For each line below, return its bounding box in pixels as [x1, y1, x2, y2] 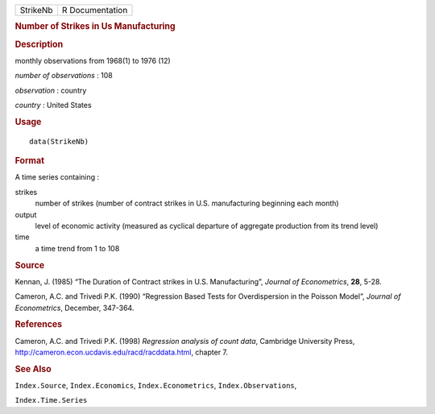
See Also [14, 363, 52, 375]
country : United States [14, 101, 92, 110]
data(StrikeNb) [29, 137, 89, 146]
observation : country [14, 85, 87, 95]
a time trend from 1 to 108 [35, 243, 120, 253]
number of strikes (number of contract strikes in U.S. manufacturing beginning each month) [35, 198, 339, 209]
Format [14, 155, 44, 167]
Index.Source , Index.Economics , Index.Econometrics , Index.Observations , [14, 381, 297, 391]
